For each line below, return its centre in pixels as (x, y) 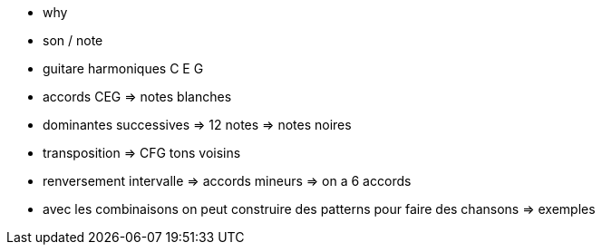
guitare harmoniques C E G (123, 68)
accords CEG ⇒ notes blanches (137, 97)
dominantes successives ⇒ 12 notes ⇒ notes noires (197, 125)
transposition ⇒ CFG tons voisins (142, 153)
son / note (73, 40)
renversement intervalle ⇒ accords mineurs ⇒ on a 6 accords (227, 181)
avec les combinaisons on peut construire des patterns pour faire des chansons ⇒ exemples (319, 209)
